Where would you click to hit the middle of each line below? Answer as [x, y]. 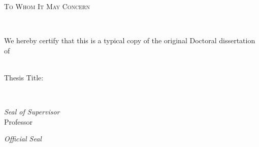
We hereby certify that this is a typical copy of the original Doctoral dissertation [130, 40]
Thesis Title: [24, 77]
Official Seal [23, 139]
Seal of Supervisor [32, 112]
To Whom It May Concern [47, 6]
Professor [19, 121]
